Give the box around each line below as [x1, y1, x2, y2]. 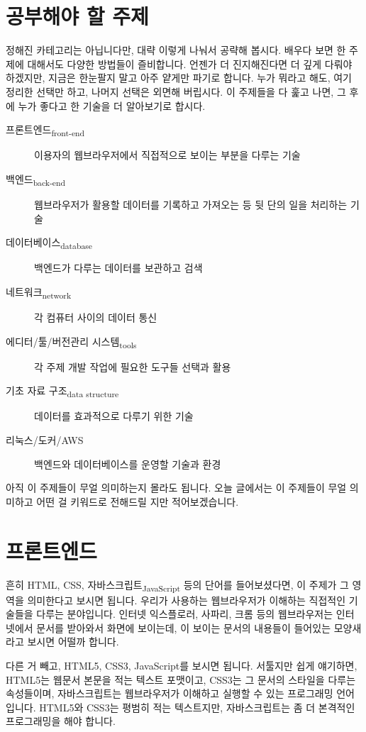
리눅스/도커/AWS [6, 433, 84, 447]
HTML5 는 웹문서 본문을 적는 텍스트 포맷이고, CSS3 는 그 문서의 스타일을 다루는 [6, 672, 356, 687]
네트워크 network [6, 284, 72, 301]
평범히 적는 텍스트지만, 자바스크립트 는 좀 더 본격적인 [122, 699, 355, 714]
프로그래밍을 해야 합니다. [6, 714, 116, 728]
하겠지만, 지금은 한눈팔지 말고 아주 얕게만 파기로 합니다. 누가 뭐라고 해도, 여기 [6, 70, 352, 85]
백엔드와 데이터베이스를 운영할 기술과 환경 [34, 456, 221, 471]
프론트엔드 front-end [6, 122, 85, 138]
